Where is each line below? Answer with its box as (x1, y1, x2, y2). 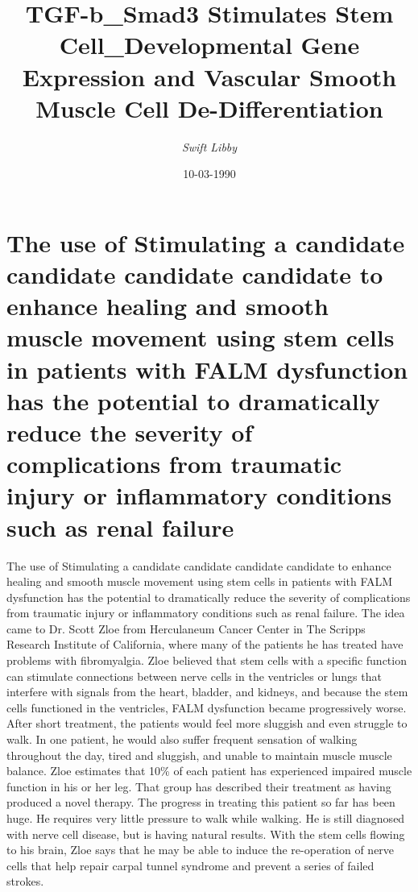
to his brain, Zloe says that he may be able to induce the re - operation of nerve (6, 841, 395, 858)
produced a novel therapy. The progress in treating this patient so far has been (6, 794, 395, 811)
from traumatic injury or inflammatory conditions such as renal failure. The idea (6, 604, 405, 621)
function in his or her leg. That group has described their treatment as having (6, 778, 391, 795)
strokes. (6, 873, 44, 890)
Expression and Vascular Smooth (22, 60, 397, 93)
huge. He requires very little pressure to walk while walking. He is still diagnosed (6, 810, 405, 826)
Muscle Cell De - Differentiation (35, 91, 383, 124)
